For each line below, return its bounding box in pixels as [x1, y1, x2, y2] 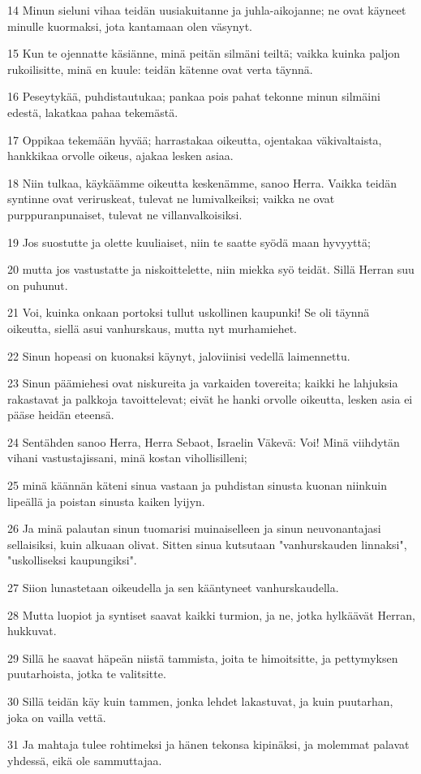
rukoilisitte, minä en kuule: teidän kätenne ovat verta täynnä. [7, 60, 313, 77]
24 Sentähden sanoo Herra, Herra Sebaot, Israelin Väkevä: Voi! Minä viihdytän [7, 433, 400, 450]
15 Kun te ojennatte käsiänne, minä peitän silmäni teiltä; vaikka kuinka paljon [7, 45, 400, 62]
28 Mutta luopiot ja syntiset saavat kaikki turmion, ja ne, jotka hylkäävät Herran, [7, 606, 415, 623]
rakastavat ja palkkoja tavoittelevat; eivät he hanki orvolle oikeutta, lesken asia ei [7, 390, 413, 407]
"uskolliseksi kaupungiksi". [7, 551, 137, 569]
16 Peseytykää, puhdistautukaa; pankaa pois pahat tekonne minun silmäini [7, 88, 380, 105]
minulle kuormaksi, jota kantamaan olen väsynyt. [7, 17, 252, 34]
